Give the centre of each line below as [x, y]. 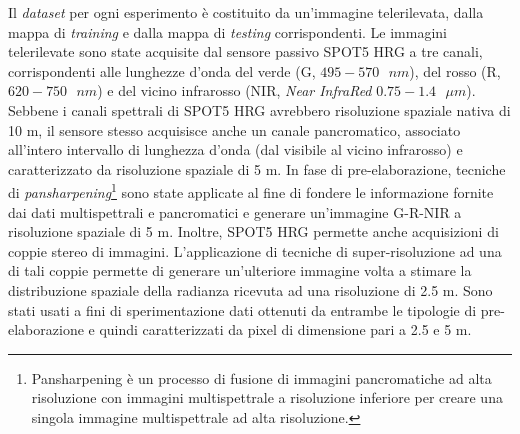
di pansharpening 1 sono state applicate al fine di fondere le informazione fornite [251, 190]
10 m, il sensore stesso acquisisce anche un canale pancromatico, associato [234, 129]
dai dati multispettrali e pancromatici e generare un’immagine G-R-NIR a [235, 211]
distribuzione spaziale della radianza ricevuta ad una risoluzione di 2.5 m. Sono [250, 289]
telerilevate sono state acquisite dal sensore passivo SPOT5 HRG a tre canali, [245, 51]
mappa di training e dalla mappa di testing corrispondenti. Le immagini [228, 31]
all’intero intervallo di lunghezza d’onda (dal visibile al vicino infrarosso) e [235, 149]
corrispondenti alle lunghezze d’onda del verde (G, [162, 70]
